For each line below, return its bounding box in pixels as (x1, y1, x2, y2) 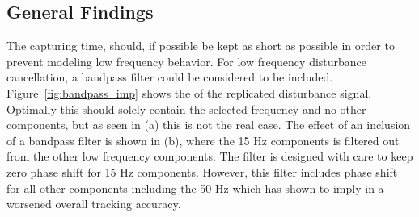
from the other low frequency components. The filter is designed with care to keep (6, 148, 413, 165)
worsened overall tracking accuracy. (6, 195, 181, 212)
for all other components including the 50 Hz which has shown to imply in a (6, 179, 384, 196)
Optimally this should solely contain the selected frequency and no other (6, 100, 366, 117)
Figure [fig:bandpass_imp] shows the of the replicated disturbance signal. (6, 84, 372, 101)
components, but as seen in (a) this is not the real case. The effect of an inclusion (6, 116, 411, 133)
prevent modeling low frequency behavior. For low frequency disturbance (6, 52, 367, 69)
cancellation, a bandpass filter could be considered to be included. (6, 69, 333, 86)
